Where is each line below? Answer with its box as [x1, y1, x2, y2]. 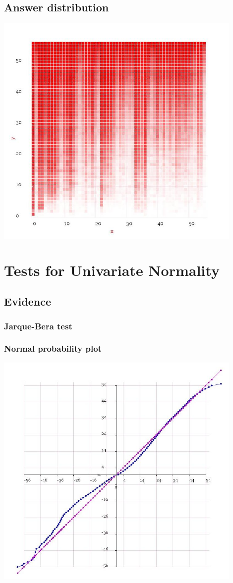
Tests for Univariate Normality [4, 260, 220, 280]
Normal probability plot [4, 342, 102, 355]
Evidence [4, 294, 52, 309]
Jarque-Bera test [4, 319, 72, 332]
